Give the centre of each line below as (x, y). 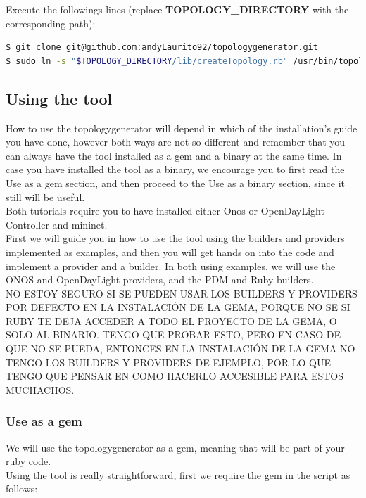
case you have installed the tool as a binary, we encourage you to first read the (175, 169)
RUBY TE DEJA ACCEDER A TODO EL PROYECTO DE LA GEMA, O (171, 320)
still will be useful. (45, 197)
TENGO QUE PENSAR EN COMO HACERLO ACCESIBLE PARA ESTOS (175, 376)
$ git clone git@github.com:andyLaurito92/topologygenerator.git (162, 47)
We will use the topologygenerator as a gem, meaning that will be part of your (175, 447)
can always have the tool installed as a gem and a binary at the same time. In (174, 155)
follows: (22, 489)
